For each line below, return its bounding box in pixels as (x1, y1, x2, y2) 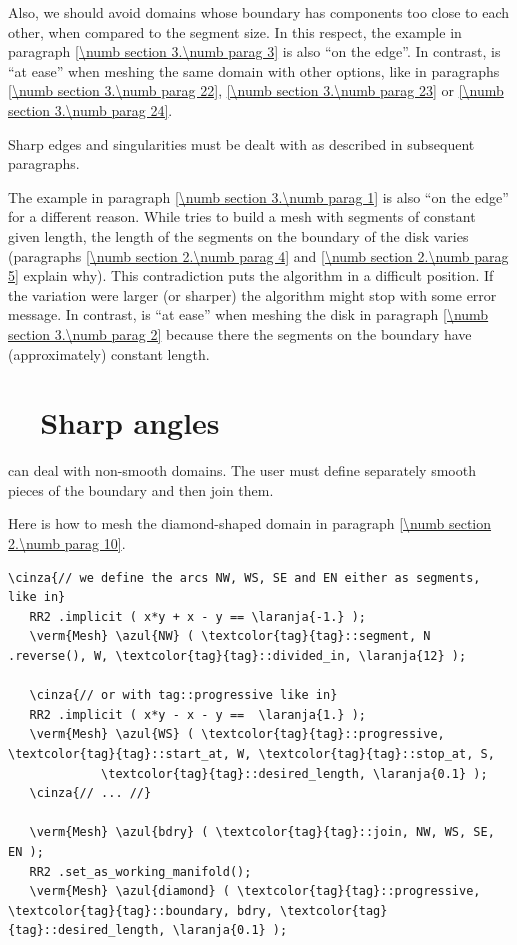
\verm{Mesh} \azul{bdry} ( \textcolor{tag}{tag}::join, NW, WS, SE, (29, 825, 495, 840)
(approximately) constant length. (8, 343, 210, 364)
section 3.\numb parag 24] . (8, 99, 173, 120)
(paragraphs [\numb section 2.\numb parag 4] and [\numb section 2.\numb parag (8, 245, 509, 266)
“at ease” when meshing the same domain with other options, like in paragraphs (8, 60, 500, 81)
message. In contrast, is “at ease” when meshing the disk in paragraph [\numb (8, 304, 489, 325)
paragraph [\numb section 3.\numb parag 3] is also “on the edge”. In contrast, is (8, 41, 501, 62)
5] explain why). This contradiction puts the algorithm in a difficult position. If (8, 265, 494, 286)
